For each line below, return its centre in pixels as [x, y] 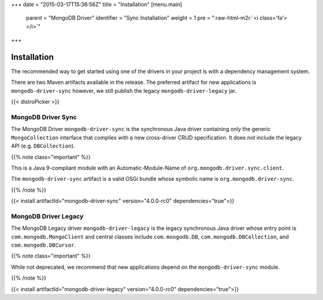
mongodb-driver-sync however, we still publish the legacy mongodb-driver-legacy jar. [124, 90]
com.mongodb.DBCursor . [43, 245]
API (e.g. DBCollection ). [43, 146]
